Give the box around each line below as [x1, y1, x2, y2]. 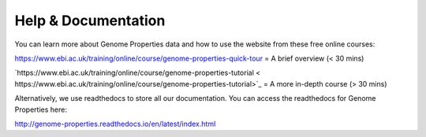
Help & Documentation [14, 12, 166, 29]
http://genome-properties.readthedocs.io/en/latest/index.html [14, 119, 216, 128]
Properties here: [14, 105, 67, 114]
